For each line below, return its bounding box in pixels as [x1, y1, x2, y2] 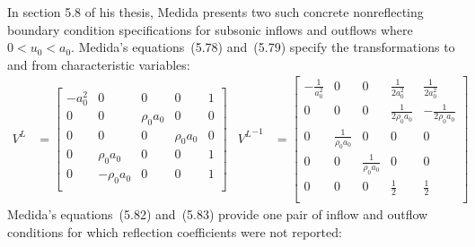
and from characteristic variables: [7, 55, 190, 73]
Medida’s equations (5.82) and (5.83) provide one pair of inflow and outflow [7, 205, 428, 224]
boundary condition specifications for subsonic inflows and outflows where [7, 20, 413, 38]
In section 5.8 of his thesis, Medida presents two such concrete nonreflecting [7, 3, 424, 21]
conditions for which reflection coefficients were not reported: [7, 222, 342, 241]
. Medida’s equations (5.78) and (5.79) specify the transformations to [71, 38, 455, 56]
